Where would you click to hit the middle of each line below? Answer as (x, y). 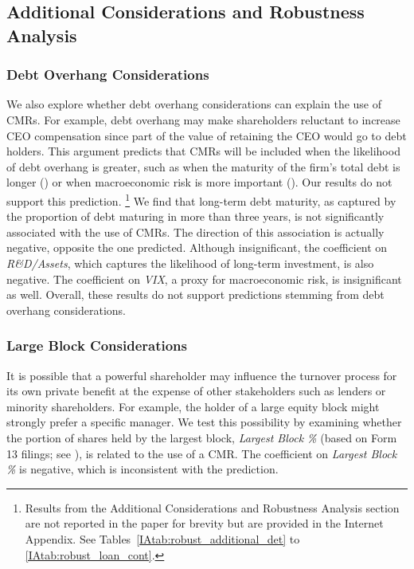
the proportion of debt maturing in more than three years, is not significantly (195, 216)
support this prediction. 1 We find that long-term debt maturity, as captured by (201, 199)
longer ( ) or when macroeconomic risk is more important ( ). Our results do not (199, 182)
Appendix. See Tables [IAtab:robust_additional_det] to (162, 538)
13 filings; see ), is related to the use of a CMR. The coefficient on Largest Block (202, 453)
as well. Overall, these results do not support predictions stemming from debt (195, 294)
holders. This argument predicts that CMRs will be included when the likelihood (203, 151)
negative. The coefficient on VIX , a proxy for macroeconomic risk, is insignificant (204, 279)
